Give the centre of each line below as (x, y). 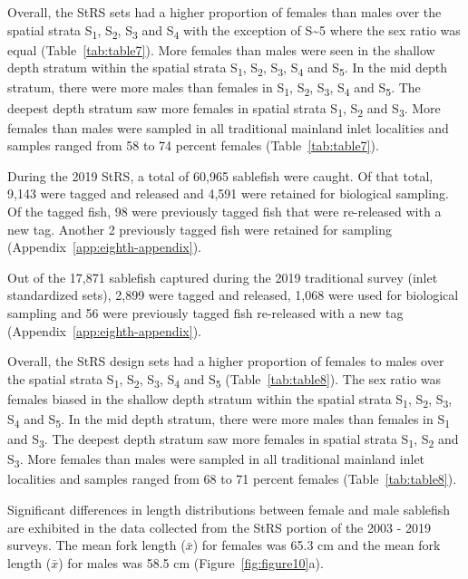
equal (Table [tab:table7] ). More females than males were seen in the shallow (221, 49)
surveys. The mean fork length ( (97, 545)
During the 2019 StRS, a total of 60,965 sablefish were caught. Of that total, (220, 175)
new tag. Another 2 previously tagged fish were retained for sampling (200, 229)
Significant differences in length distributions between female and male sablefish (229, 510)
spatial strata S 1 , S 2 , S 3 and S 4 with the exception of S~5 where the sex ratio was (234, 31)
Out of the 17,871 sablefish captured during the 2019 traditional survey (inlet (223, 277)
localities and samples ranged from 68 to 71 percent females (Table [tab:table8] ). (232, 479)
